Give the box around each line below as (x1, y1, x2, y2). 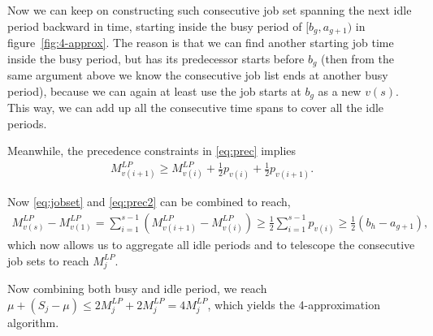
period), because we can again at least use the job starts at (7, 82, 301, 99)
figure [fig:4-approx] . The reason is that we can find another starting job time (7, 34, 394, 51)
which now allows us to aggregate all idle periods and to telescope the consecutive (7, 235, 415, 252)
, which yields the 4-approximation (207, 295, 380, 312)
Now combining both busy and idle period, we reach (7, 280, 267, 297)
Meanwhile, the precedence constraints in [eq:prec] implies (7, 142, 297, 159)
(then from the (321, 50, 394, 67)
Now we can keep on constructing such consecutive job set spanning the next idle (7, 2, 412, 18)
